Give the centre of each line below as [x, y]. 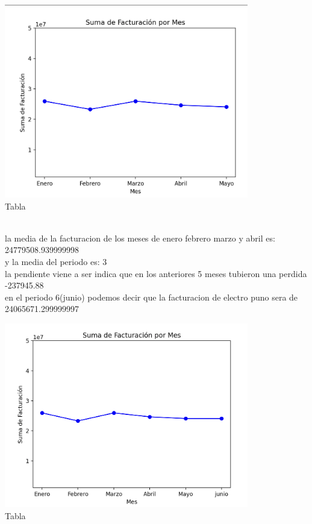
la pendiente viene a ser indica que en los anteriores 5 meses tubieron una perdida [156, 273]
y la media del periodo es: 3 [56, 262]
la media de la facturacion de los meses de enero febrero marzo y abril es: [140, 238]
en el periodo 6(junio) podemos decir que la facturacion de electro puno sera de [151, 297]
